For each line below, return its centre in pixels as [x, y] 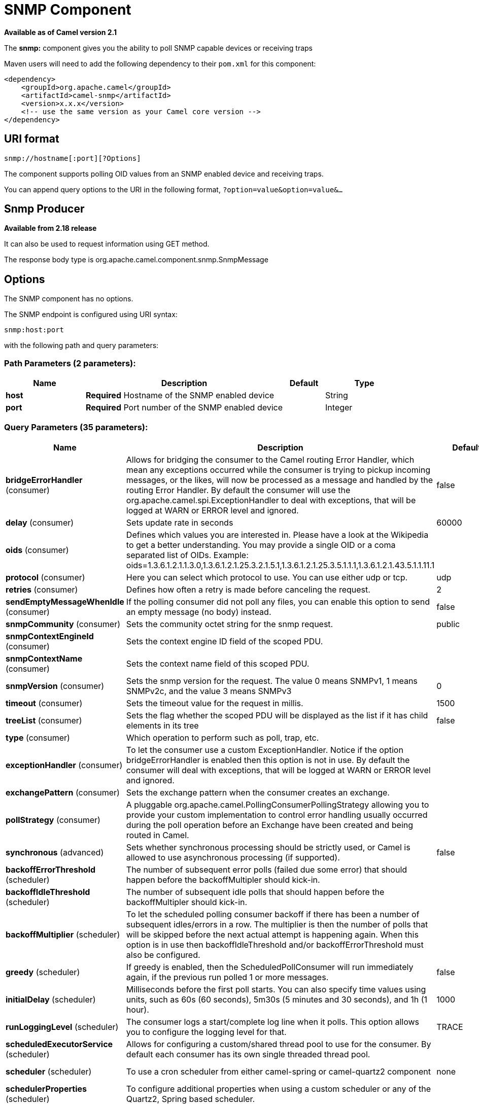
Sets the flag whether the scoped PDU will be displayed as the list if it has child [277, 715]
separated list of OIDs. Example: [187, 555]
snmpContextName [44, 658]
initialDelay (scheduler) [51, 999]
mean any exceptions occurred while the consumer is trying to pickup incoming [278, 470]
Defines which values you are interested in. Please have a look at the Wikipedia [277, 534]
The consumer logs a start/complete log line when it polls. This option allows [272, 1022]
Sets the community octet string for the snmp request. [230, 624]
